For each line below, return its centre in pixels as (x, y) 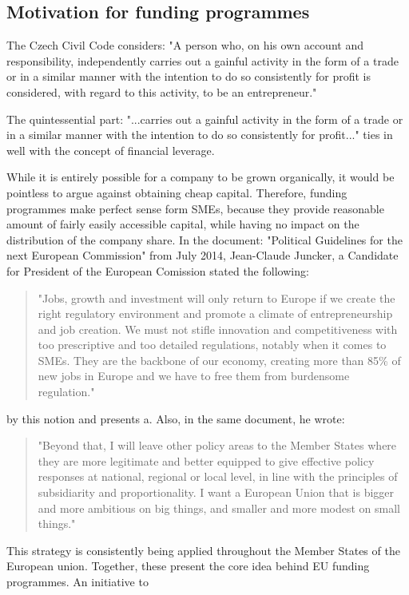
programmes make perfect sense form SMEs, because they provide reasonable (195, 208)
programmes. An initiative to (77, 582)
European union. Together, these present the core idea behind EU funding (188, 566)
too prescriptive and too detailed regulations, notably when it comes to (212, 345)
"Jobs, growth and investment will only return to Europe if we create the (216, 297)
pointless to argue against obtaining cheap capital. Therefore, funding (177, 192)
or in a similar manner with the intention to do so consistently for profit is (189, 76)
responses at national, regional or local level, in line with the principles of (218, 476)
